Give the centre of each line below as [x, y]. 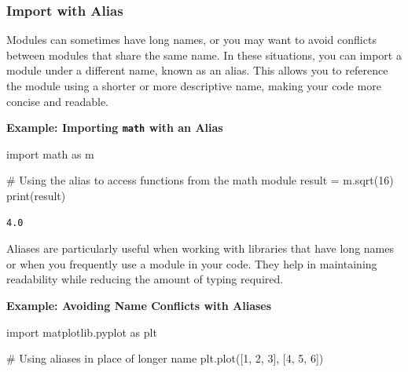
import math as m [50, 153]
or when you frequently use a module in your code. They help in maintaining [192, 263]
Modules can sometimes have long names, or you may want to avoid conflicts [191, 40]
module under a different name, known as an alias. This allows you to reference [197, 70]
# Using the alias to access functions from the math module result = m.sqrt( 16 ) [200, 180]
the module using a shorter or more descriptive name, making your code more [194, 86]
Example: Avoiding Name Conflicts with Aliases [139, 305]
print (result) [36, 196]
